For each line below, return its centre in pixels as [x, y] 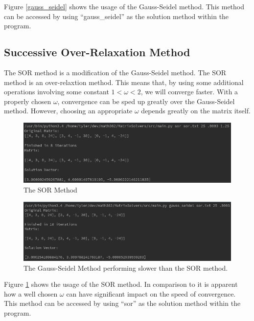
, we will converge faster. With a [189, 92]
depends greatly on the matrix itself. [196, 111]
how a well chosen [31, 293]
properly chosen [28, 101]
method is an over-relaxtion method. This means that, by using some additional [124, 82]
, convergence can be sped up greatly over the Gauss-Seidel [146, 101]
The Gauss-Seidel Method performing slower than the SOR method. [126, 267]
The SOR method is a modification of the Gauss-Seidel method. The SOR [115, 72]
